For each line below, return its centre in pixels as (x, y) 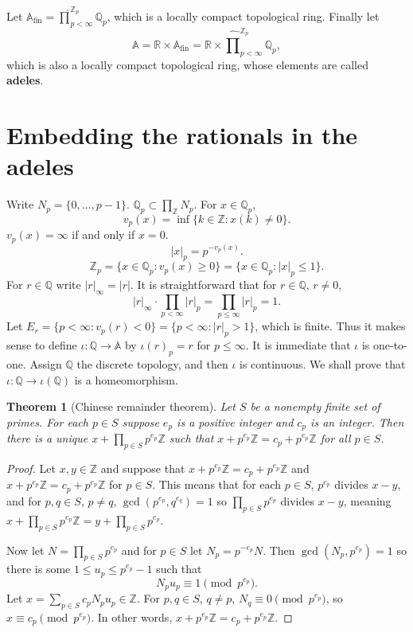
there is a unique (47, 438)
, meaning (367, 500)
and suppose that (143, 468)
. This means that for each (217, 484)
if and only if (103, 234)
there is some (39, 569)
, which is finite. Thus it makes (330, 326)
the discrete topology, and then (152, 364)
